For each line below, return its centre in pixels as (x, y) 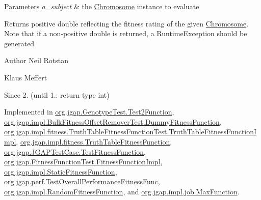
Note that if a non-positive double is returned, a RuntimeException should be (126, 33)
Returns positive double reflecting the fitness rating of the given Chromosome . (126, 23)
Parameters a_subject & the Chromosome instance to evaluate (102, 6)
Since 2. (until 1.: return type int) (57, 94)
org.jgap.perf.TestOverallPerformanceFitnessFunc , (82, 181)
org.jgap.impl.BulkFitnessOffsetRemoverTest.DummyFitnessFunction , (113, 121)
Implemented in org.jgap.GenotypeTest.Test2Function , (89, 112)
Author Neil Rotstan (36, 60)
